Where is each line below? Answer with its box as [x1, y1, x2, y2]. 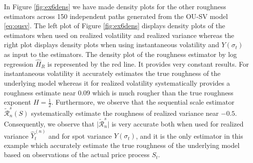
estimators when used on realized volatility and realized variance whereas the [4, 30, 234, 40]
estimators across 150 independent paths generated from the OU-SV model [4, 11, 228, 21]
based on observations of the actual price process [4, 149, 150, 160]
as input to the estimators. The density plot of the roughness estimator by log [4, 49, 237, 59]
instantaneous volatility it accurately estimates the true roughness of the [4, 68, 221, 78]
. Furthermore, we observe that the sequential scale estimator [51, 97, 234, 107]
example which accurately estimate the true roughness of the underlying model [4, 140, 240, 150]
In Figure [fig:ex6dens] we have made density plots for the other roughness [4, 1, 226, 11]
